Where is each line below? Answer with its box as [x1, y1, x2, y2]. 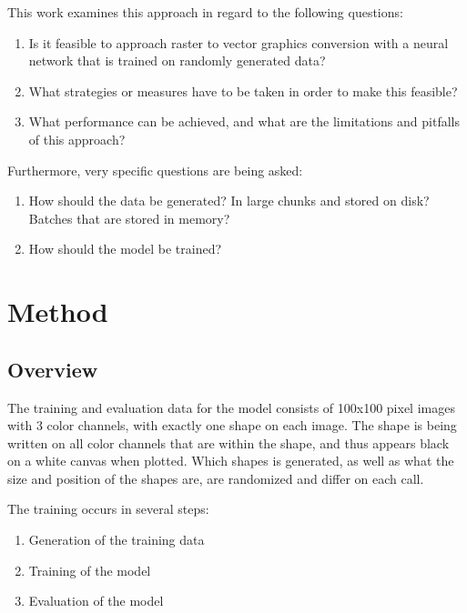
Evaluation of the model [28, 591, 164, 610]
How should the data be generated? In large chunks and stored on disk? [28, 191, 430, 210]
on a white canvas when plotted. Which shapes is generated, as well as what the [7, 451, 454, 470]
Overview [7, 355, 98, 383]
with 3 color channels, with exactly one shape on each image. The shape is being [7, 416, 457, 435]
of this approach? [28, 129, 126, 148]
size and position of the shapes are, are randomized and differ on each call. [7, 468, 424, 487]
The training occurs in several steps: [7, 499, 209, 518]
